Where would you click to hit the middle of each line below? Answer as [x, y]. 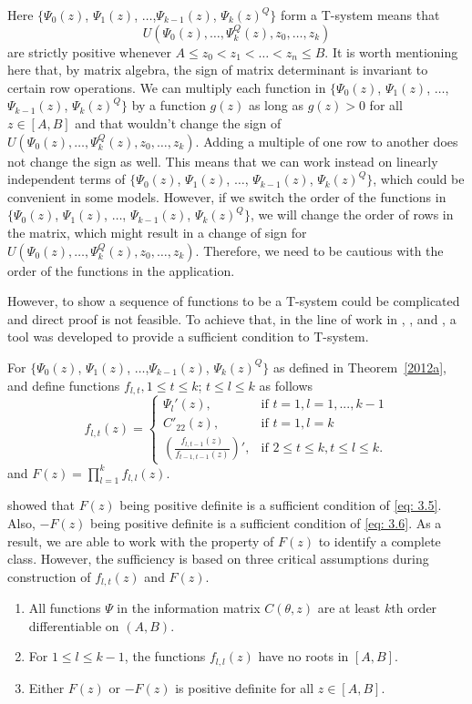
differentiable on [74, 625]
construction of [49, 576]
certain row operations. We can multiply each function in [167, 87]
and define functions [64, 385]
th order [414, 608]
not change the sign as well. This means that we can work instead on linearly [223, 161]
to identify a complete [380, 541]
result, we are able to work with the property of [141, 541]
